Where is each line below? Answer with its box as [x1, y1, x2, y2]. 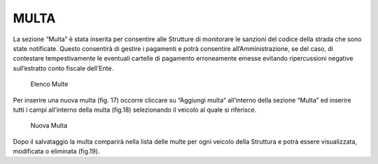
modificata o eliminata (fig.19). [13, 147, 100, 156]
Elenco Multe [30, 80, 69, 89]
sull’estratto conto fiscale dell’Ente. [13, 64, 114, 73]
